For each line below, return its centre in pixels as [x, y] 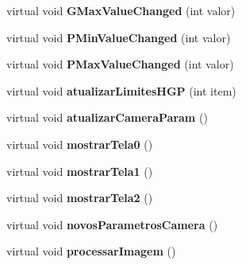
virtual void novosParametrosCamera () [112, 224]
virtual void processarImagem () [91, 251]
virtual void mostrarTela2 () [80, 198]
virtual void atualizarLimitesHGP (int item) [121, 90]
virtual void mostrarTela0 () [80, 144]
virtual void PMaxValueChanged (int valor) [120, 64]
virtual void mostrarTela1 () [80, 171]
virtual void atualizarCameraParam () [107, 117]
